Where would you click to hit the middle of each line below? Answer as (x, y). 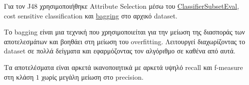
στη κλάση (19, 76)
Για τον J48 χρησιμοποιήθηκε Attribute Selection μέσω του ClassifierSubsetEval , (122, 6)
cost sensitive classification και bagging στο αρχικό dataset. (91, 15)
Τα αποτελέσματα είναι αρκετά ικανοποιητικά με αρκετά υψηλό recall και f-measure (124, 67)
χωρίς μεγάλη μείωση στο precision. (92, 76)
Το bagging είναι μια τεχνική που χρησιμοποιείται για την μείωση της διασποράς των (124, 32)
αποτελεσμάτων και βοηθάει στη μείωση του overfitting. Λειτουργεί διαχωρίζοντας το (124, 41)
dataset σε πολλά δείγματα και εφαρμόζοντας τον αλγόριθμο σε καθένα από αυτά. (120, 51)
